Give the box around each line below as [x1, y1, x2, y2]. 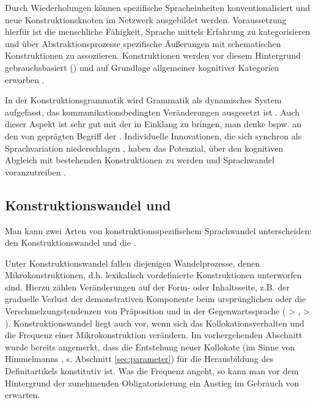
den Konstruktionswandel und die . [5, 236, 136, 249]
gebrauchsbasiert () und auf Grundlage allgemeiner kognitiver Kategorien [5, 61, 279, 73]
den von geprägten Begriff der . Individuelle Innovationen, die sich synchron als [5, 129, 302, 142]
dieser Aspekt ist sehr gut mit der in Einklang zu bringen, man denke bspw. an [5, 117, 301, 130]
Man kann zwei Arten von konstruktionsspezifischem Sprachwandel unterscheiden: [5, 224, 312, 237]
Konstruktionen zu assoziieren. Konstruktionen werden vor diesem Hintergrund [5, 49, 301, 62]
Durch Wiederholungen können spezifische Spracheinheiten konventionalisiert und [5, 1, 310, 13]
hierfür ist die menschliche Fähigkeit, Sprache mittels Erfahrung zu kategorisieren [5, 25, 310, 38]
